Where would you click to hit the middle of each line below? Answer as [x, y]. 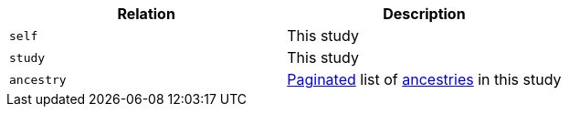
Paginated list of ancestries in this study [424, 79]
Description [424, 14]
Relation [146, 14]
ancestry [38, 79]
